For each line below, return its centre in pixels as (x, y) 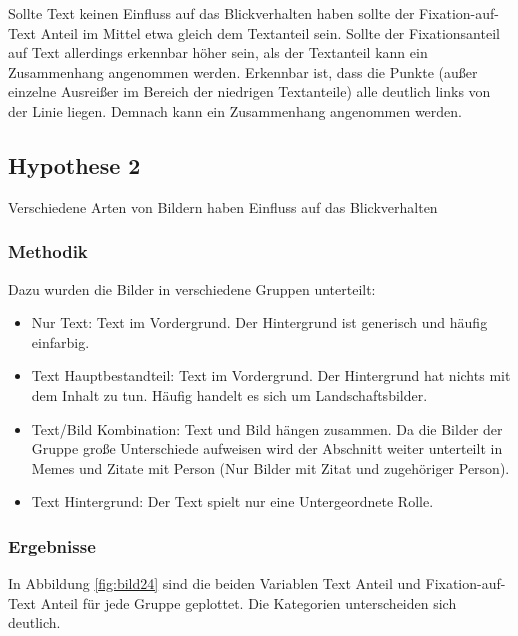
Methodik (48, 251)
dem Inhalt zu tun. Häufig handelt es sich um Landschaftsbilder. (229, 394)
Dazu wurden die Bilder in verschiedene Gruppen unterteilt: (192, 288)
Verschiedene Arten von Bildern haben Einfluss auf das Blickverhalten (223, 206)
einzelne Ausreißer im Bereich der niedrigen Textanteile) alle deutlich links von (249, 91)
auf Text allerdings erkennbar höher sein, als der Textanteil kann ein (218, 52)
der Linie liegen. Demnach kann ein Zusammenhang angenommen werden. (235, 110)
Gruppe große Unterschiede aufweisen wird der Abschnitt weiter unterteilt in (267, 448)
